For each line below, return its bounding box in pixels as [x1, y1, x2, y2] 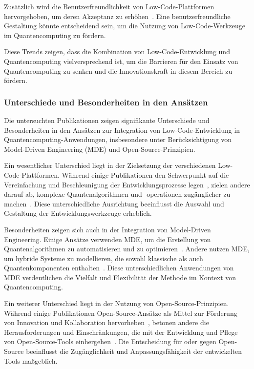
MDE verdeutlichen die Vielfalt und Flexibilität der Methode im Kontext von [4, 272, 236, 282]
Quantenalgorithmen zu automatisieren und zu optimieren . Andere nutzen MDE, [4, 244, 250, 254]
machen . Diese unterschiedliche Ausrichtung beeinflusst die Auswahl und [4, 198, 224, 208]
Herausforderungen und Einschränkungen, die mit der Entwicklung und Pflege [4, 327, 238, 337]
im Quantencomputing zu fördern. [4, 30, 106, 40]
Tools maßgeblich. [4, 355, 58, 366]
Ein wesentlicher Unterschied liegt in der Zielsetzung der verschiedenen [4, 160, 216, 170]
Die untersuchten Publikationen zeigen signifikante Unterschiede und [4, 115, 210, 125]
